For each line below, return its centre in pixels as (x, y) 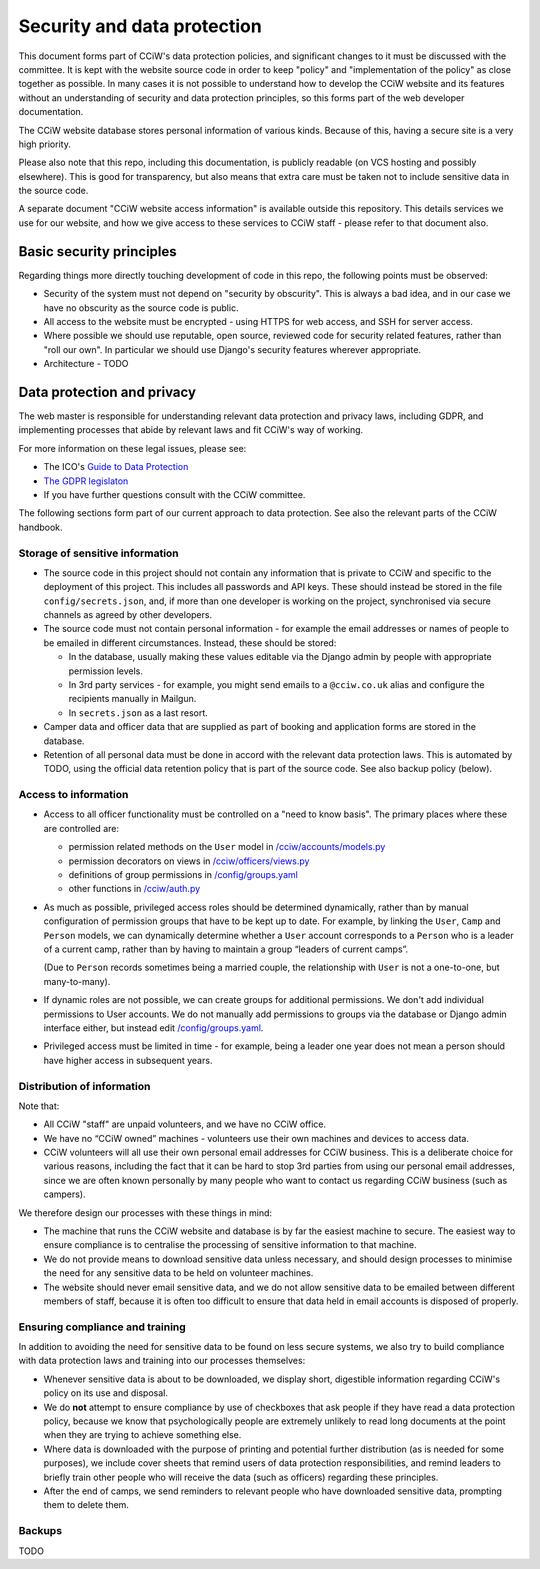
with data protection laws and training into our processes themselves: (162, 1361)
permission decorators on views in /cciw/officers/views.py (189, 861)
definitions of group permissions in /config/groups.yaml (183, 875)
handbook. (41, 527)
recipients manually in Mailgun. (132, 699)
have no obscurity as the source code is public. (141, 307)
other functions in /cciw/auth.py (134, 889)
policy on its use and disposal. (106, 1393)
